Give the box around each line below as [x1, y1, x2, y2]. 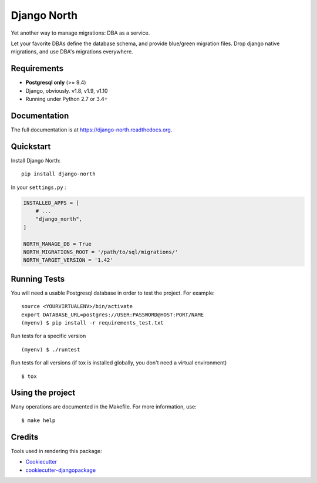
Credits [11, 432, 39, 442]
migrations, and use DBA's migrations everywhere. [11, 48, 133, 55]
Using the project [11, 388, 76, 398]
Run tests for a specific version [11, 332, 86, 340]
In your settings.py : [11, 184, 67, 191]
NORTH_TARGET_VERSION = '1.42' [23, 257, 114, 264]
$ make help [21, 417, 56, 424]
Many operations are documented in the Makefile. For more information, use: [11, 403, 197, 410]
